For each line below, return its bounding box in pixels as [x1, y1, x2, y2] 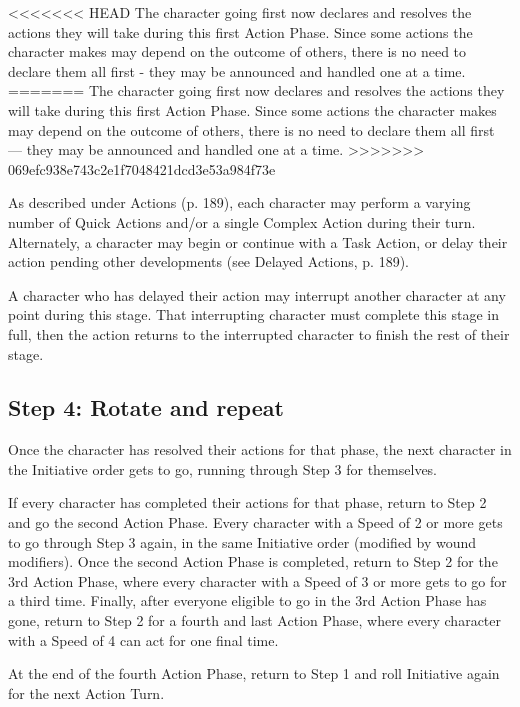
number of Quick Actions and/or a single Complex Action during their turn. [8, 211, 476, 232]
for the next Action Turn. [8, 682, 165, 703]
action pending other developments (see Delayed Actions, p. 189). [8, 251, 410, 272]
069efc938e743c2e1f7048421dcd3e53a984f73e [8, 158, 276, 179]
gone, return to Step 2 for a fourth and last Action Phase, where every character [8, 610, 501, 631]
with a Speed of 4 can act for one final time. [8, 629, 279, 650]
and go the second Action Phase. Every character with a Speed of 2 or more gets [8, 512, 503, 533]
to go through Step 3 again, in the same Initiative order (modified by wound [8, 531, 477, 552]
